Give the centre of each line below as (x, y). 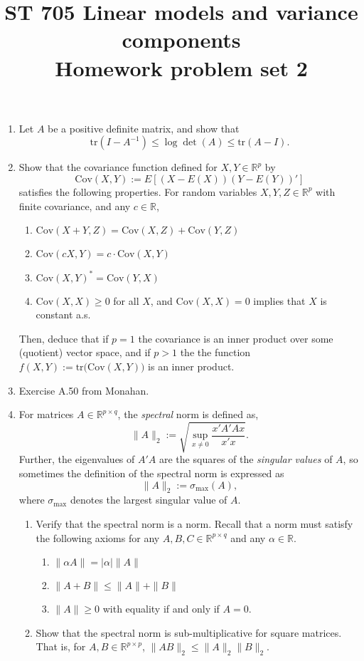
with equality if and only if (161, 609)
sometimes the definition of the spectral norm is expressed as (151, 473)
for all (126, 300)
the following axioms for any (98, 537)
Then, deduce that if (64, 338)
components (181, 40)
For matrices (46, 414)
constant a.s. (63, 314)
